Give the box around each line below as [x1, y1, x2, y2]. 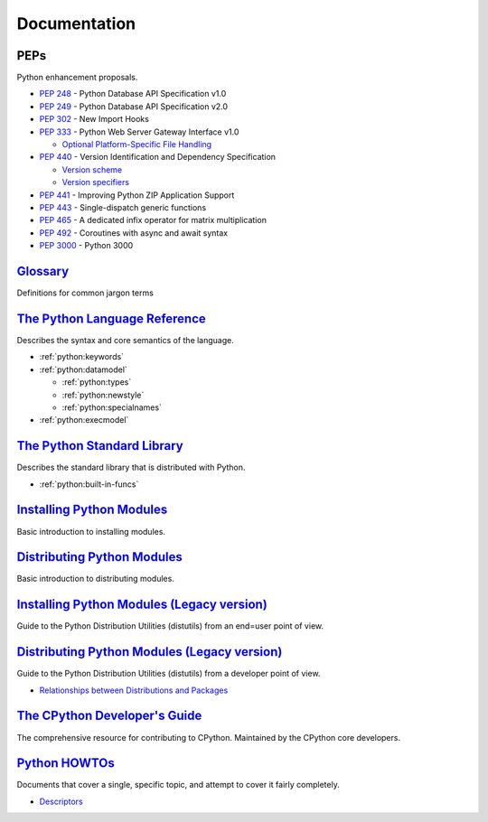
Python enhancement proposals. [16, 72, 138, 83]
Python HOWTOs [16, 755, 115, 771]
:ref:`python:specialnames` [61, 402, 163, 413]
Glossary [16, 263, 70, 279]
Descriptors [39, 796, 83, 807]
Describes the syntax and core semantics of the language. [16, 334, 235, 345]
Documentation [16, 14, 136, 33]
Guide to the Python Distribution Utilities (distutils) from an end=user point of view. [16, 621, 324, 631]
